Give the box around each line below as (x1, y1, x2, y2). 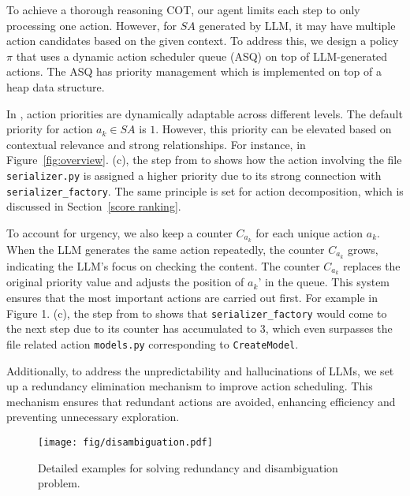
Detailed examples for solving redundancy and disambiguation (38, 459, 338, 475)
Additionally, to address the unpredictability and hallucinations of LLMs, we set (6, 362, 394, 379)
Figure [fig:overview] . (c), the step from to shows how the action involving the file (6, 151, 402, 168)
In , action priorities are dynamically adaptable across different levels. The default (6, 105, 403, 121)
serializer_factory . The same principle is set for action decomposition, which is (6, 182, 404, 199)
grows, (348, 241, 378, 257)
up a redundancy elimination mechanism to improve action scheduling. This (6, 378, 373, 394)
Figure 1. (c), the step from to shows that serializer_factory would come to (6, 304, 387, 321)
